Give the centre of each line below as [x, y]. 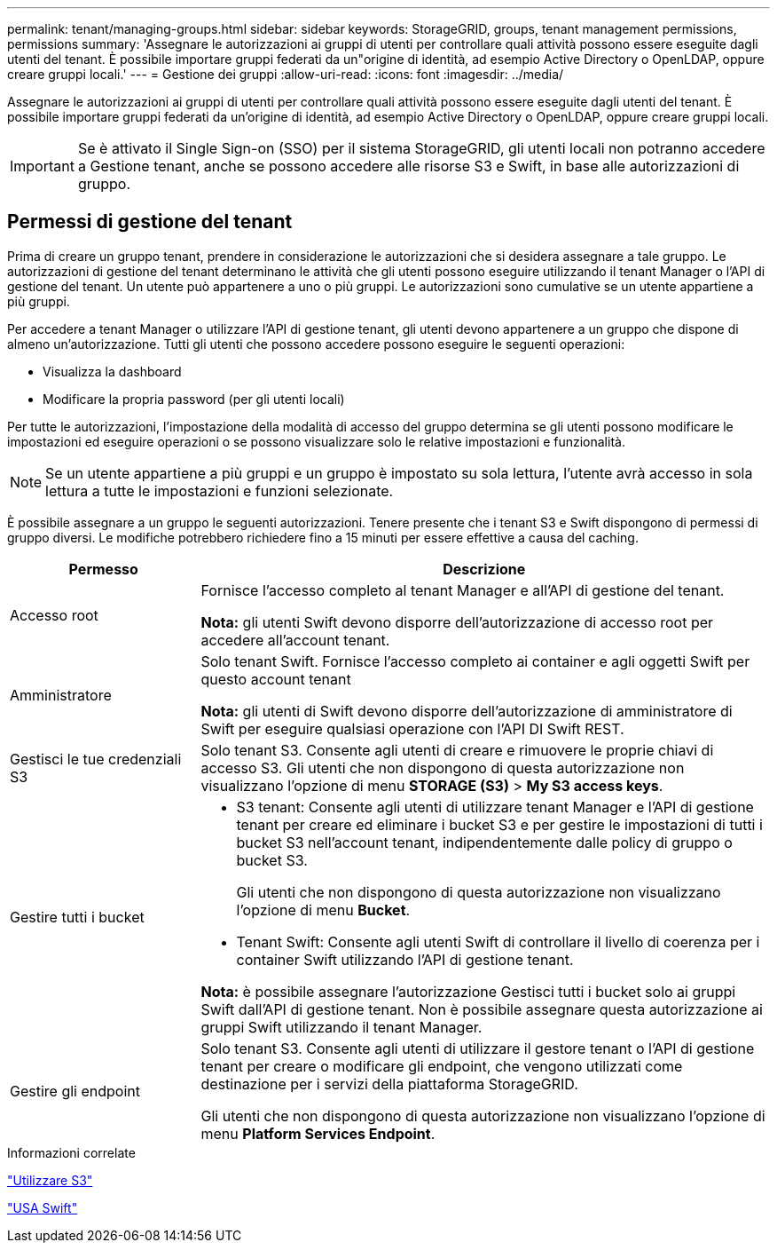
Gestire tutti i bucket [77, 917]
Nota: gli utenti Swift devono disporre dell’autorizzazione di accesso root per [457, 622]
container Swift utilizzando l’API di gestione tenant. [405, 959]
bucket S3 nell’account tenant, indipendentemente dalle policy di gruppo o [484, 842]
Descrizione [484, 569]
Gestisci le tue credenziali [96, 759]
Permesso [103, 569]
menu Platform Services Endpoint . [318, 1133]
